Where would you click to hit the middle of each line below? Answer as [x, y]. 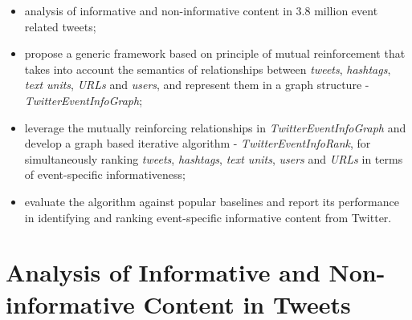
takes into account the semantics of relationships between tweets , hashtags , [208, 69]
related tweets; [60, 26]
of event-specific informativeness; [105, 174]
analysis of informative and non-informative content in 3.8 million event [201, 10]
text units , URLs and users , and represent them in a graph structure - [197, 85]
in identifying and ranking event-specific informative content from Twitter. [208, 217]
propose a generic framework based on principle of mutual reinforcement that [215, 53]
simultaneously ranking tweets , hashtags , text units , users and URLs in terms [214, 158]
